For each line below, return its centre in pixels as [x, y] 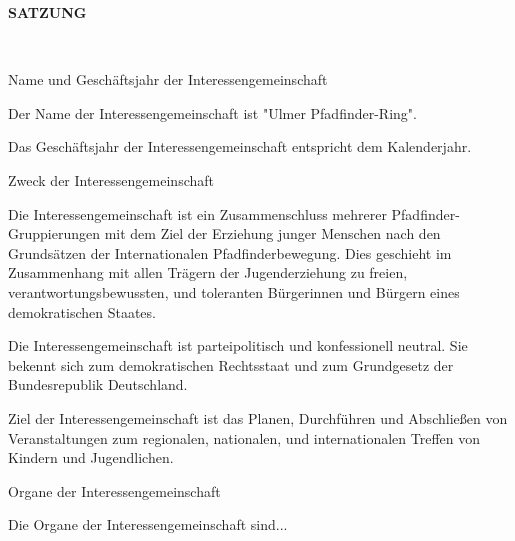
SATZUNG [47, 12]
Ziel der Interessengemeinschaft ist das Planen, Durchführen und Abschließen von [258, 417]
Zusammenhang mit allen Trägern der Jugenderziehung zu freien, [208, 272]
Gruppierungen [54, 233]
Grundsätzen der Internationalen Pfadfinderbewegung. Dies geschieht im [230, 252]
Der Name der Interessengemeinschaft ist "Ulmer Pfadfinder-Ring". [212, 112]
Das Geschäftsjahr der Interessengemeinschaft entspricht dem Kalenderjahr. [240, 146]
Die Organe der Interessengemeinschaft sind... [148, 524]
